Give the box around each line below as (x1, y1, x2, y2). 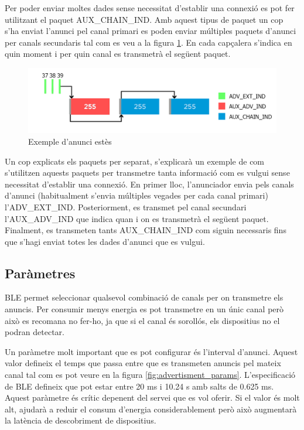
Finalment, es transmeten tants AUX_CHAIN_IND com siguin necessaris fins (5, 224, 286, 236)
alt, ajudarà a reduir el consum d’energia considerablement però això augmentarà (5, 402, 297, 415)
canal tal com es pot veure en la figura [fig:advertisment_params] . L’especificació (5, 368, 296, 381)
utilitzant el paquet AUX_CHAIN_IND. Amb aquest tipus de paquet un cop (5, 13, 283, 25)
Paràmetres (5, 264, 76, 282)
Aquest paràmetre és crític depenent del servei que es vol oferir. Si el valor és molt (5, 391, 300, 404)
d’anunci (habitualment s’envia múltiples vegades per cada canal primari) (5, 189, 268, 202)
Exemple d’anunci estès (28, 135, 112, 147)
